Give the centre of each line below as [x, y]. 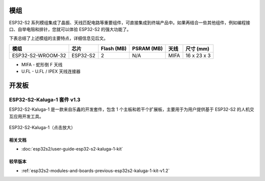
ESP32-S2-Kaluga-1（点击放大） [42, 128]
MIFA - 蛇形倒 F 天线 [42, 64]
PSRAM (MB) [147, 48]
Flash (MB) [114, 48]
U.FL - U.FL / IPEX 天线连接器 [51, 72]
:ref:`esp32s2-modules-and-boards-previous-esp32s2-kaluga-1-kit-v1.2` [95, 170]
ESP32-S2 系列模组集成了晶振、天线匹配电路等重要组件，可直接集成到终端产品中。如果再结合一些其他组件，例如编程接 [130, 23]
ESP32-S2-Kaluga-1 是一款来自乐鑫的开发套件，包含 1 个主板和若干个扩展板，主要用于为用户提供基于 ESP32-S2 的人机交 [132, 109]
